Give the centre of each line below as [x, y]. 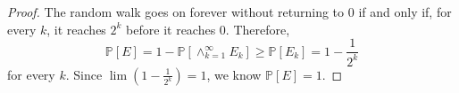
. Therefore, [258, 29]
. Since [84, 74]
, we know [234, 74]
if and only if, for [405, 12]
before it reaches [171, 29]
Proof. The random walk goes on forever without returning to [176, 12]
